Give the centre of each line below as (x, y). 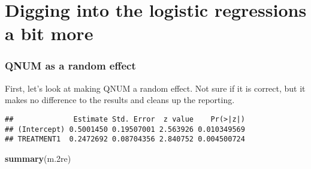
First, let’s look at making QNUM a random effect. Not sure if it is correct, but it (155, 88)
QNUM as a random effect (70, 66)
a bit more (49, 33)
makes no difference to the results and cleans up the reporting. (120, 100)
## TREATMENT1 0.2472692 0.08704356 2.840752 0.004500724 (125, 139)
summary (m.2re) (38, 158)
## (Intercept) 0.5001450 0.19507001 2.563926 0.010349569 (125, 129)
